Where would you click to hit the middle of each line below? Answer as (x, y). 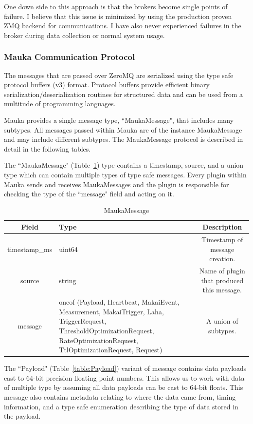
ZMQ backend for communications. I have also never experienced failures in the (123, 26)
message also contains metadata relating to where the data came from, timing (120, 397)
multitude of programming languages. (60, 104)
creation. (222, 259)
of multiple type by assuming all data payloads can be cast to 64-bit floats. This (124, 387)
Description (222, 227)
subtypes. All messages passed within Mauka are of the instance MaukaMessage (123, 129)
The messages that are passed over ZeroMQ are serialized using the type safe (119, 75)
